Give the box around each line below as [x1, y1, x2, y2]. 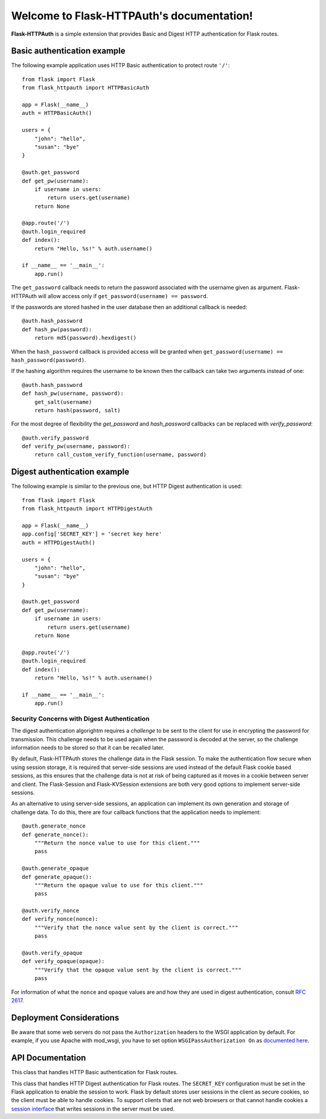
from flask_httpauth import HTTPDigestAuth [22, 505, 153, 512]
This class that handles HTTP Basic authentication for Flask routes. [11, 1069, 178, 1076]
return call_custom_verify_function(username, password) [34, 451, 206, 458]
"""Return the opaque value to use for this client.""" [34, 881, 203, 889]
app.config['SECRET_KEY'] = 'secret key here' [22, 531, 162, 537]
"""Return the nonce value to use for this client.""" [34, 839, 200, 846]
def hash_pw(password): [22, 326, 92, 332]
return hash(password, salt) [34, 407, 121, 414]
